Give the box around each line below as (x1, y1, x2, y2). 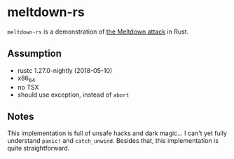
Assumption (7, 48, 62, 60)
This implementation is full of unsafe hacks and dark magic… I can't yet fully (7, 129, 228, 137)
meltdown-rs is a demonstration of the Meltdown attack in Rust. (7, 27, 189, 36)
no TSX (17, 83, 39, 91)
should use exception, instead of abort (17, 90, 130, 99)
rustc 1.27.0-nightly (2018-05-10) (17, 66, 113, 74)
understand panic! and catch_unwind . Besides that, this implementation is (7, 137, 219, 145)
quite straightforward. (7, 144, 70, 153)
